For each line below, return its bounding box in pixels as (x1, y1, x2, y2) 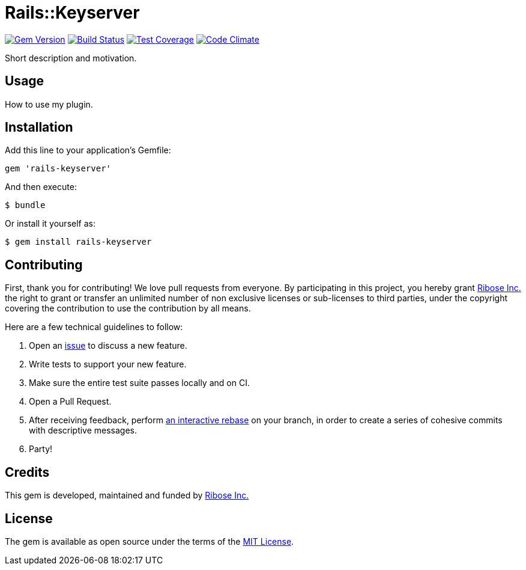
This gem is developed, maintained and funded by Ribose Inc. (5, 490, 249, 501)
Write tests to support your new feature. (29, 359, 187, 370)
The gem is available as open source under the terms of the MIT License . (5, 536, 294, 547)
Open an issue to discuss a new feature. (29, 340, 187, 351)
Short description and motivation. (5, 52, 137, 63)
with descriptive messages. (29, 425, 138, 436)
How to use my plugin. (5, 99, 93, 109)
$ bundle (5, 200, 46, 210)
